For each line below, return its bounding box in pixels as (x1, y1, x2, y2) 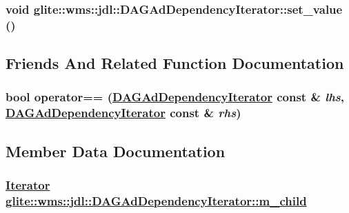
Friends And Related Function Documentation (6, 52, 344, 74)
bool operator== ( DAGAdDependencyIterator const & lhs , (6, 88, 345, 105)
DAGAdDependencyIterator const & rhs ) (6, 104, 241, 121)
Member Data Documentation (6, 140, 226, 161)
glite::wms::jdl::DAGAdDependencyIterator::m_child (6, 192, 307, 209)
